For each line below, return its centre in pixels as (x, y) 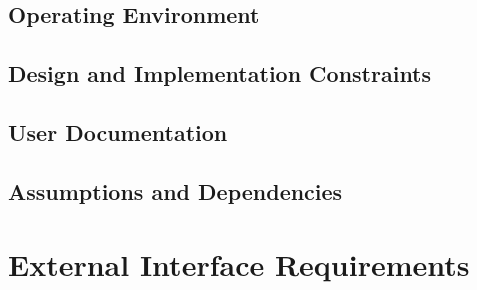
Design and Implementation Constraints (220, 73)
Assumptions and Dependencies (175, 190)
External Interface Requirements (239, 264)
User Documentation (118, 131)
